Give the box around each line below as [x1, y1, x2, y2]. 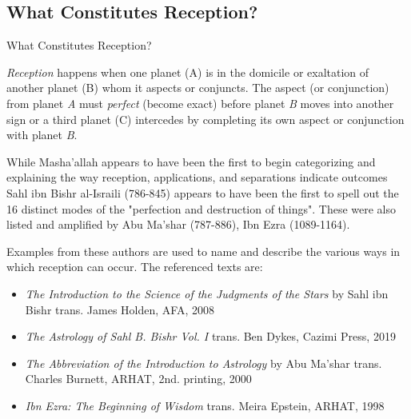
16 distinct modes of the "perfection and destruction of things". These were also [6, 200, 397, 217]
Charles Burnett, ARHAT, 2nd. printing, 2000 [25, 370, 252, 387]
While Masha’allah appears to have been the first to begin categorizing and [6, 153, 376, 170]
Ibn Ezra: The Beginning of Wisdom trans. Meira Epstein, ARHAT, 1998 [25, 397, 385, 413]
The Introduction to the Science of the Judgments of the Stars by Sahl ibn [25, 285, 389, 301]
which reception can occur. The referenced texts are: [6, 258, 263, 275]
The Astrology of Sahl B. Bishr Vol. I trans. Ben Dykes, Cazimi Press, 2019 [25, 328, 396, 345]
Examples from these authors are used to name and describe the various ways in [6, 242, 401, 259]
